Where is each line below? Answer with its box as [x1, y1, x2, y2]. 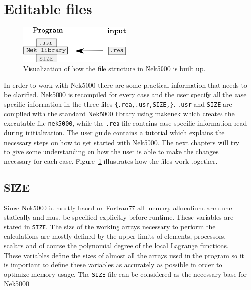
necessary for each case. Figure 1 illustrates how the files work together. [4, 156, 218, 166]
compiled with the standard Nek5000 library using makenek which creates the [4, 108, 235, 118]
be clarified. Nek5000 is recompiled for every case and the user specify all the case [4, 89, 247, 99]
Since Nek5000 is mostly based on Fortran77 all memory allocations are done [4, 202, 232, 212]
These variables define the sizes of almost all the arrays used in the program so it [4, 250, 244, 260]
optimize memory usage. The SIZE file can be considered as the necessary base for [4, 269, 247, 279]
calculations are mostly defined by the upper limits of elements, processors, [4, 231, 226, 241]
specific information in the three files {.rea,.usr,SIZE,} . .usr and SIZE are [4, 99, 232, 109]
